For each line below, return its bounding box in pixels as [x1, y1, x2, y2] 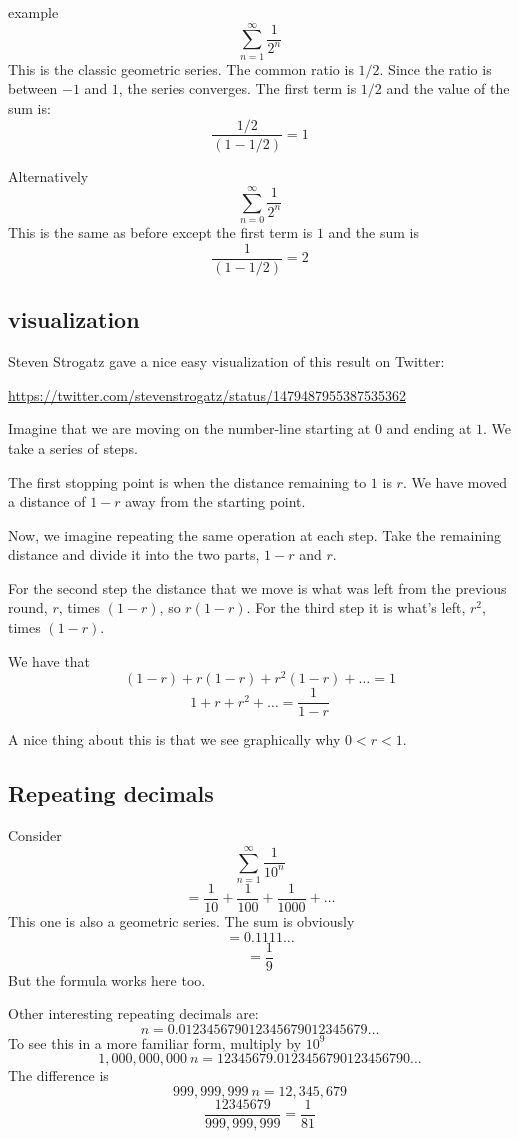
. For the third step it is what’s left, [246, 597, 466, 618]
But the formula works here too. [8, 969, 206, 990]
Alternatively [8, 165, 89, 186]
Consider [8, 825, 62, 846]
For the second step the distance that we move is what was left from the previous [8, 577, 507, 598]
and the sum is [328, 222, 419, 243]
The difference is [8, 1065, 109, 1086]
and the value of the [386, 78, 510, 99]
